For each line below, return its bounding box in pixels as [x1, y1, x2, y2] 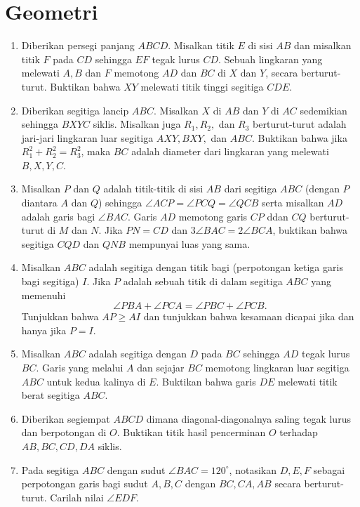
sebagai [313, 462, 345, 477]
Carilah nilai [50, 489, 104, 504]
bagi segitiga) [21, 274, 79, 289]
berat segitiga [21, 388, 80, 402]
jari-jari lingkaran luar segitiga [21, 130, 154, 145]
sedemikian [300, 103, 347, 117]
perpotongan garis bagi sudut [21, 476, 148, 491]
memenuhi [21, 287, 66, 302]
